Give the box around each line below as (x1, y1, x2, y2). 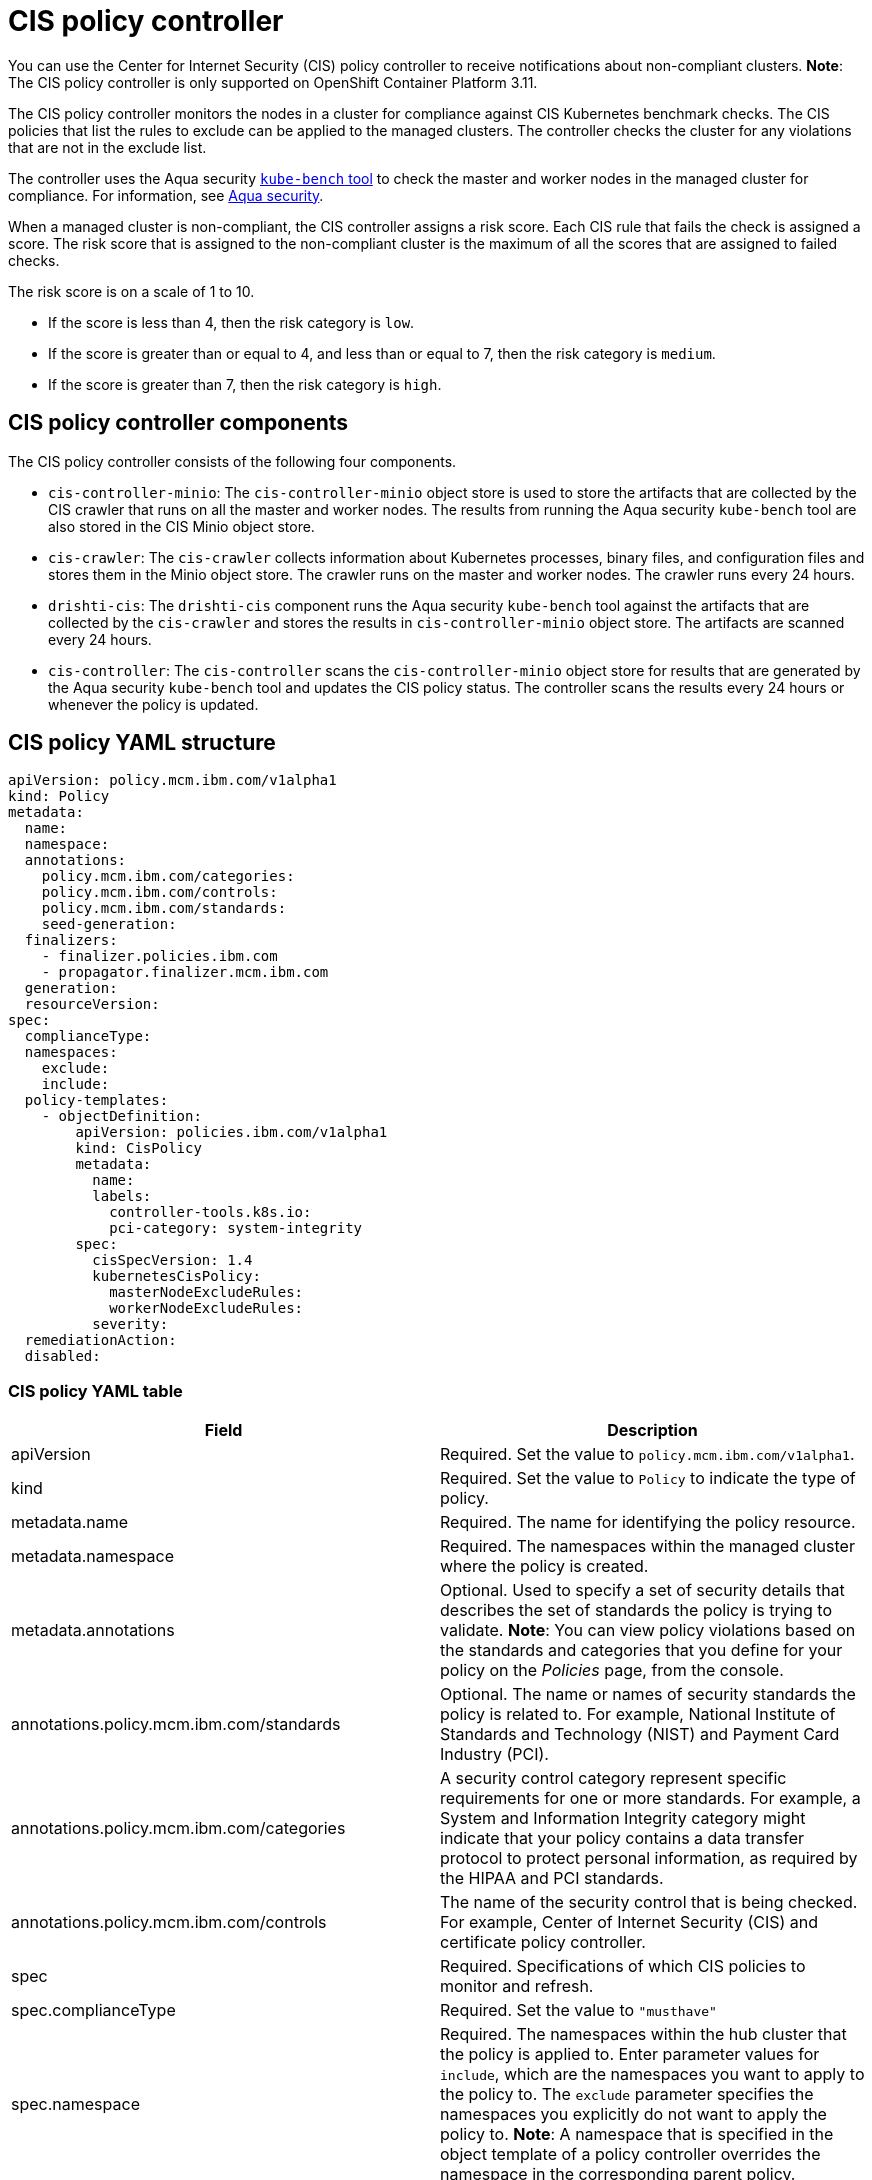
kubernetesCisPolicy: (92, 1268, 261, 1285)
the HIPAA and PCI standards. (440, 1868, 664, 1889)
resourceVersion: (24, 996, 160, 1013)
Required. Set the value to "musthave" (440, 2000, 717, 2021)
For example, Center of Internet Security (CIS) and (440, 1912, 819, 1933)
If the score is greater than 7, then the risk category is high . (48, 375, 442, 393)
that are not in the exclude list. (8, 138, 207, 156)
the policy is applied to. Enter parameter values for (440, 2044, 820, 2065)
